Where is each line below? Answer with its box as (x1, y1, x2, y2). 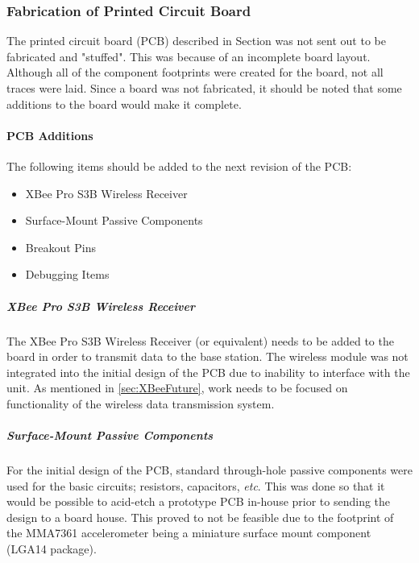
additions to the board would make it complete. (6, 95, 242, 112)
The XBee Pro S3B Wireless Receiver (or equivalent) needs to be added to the (6, 332, 394, 349)
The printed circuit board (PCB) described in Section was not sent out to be (6, 32, 386, 49)
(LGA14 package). (6, 540, 97, 557)
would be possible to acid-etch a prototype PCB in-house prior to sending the (6, 493, 391, 510)
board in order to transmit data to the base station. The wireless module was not (6, 348, 409, 365)
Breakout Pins (25, 238, 97, 255)
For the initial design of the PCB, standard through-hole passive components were (6, 462, 413, 478)
